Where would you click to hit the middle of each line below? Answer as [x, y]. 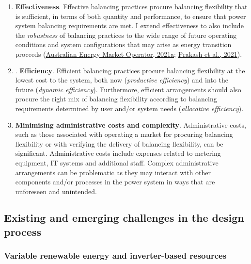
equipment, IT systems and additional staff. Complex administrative [117, 162]
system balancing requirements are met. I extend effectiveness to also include [129, 25]
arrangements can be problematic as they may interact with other [113, 172]
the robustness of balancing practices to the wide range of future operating [126, 35]
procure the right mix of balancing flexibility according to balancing [116, 99]
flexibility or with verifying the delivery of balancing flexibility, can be [119, 143]
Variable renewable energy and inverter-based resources [115, 256]
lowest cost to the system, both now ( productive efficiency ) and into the [122, 80]
